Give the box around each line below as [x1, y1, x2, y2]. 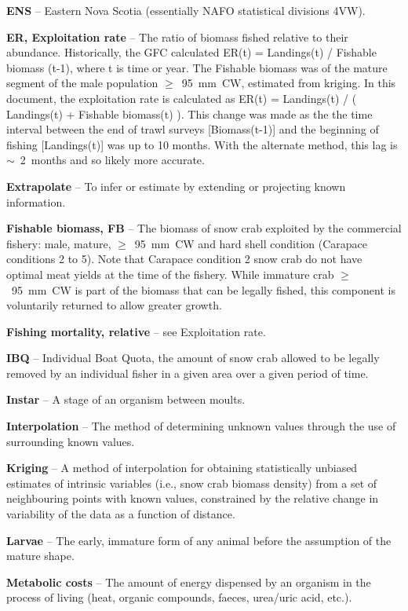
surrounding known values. [6, 433, 135, 449]
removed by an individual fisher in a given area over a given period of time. [6, 364, 369, 381]
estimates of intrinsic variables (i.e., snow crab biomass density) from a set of [6, 474, 377, 491]
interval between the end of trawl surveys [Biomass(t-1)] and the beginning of [6, 121, 379, 137]
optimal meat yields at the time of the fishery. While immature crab [6, 265, 334, 282]
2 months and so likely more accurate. [20, 152, 205, 168]
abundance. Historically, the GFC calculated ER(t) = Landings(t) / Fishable [6, 44, 377, 60]
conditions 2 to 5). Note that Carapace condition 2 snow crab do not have [6, 251, 362, 267]
